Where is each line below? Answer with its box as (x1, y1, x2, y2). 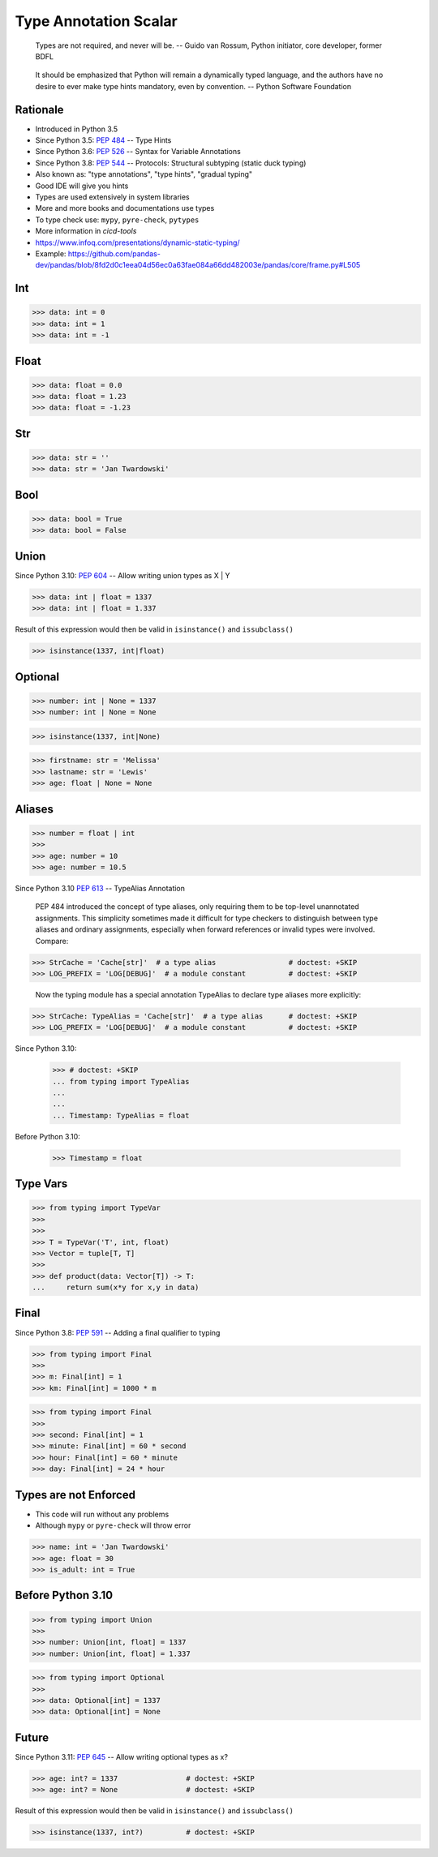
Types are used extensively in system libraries (35, 191, 190, 202)
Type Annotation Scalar (15, 12, 178, 30)
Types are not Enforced (15, 1488, 135, 1502)
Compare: (35, 936, 69, 946)
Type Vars (15, 1177, 68, 1191)
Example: (35, 248, 67, 259)
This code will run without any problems (35, 1509, 170, 1519)
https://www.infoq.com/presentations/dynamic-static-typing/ (35, 238, 240, 247)
